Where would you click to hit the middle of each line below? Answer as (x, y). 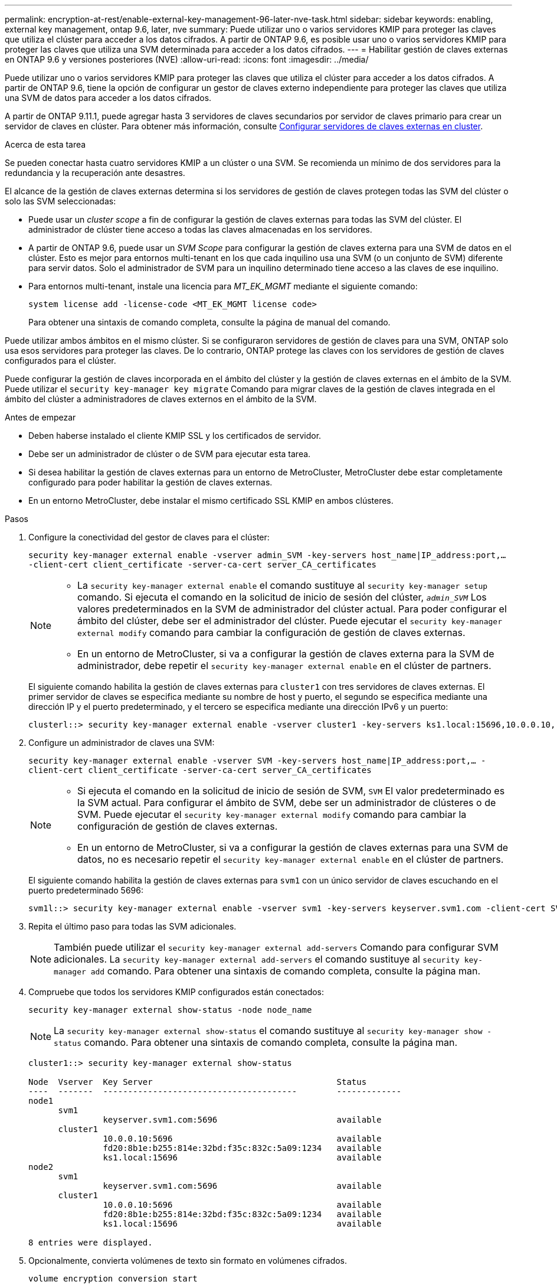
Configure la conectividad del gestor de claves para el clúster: (149, 537)
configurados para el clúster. (60, 361)
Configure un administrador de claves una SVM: (122, 743)
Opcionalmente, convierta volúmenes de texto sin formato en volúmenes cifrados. (188, 1261)
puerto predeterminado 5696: (86, 890)
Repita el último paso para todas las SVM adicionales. (132, 926)
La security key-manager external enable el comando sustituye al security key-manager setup (283, 585)
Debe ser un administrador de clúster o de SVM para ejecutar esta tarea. (170, 454)
